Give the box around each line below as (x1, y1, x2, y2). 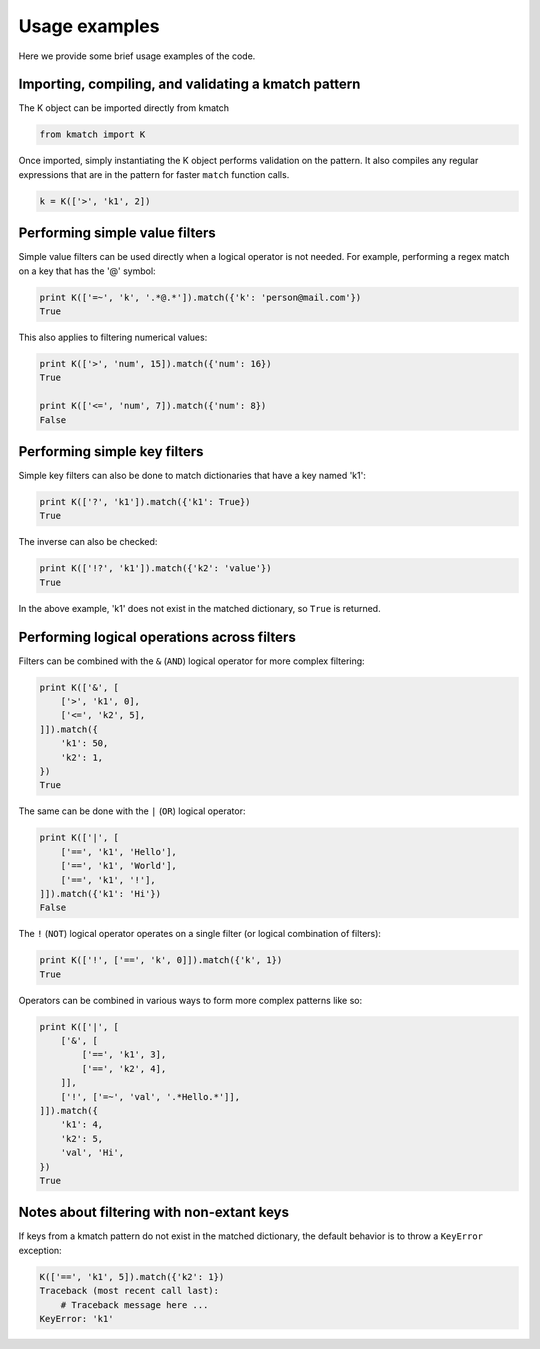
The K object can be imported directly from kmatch (18, 102, 230, 114)
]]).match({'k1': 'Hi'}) (39, 888, 162, 899)
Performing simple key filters (18, 443, 204, 460)
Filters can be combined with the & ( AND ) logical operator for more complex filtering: (18, 655, 365, 667)
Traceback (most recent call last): (39, 1285, 220, 1297)
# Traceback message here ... (60, 1299, 209, 1310)
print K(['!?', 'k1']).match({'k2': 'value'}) (39, 563, 272, 574)
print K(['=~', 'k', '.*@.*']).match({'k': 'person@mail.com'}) (39, 291, 362, 303)
